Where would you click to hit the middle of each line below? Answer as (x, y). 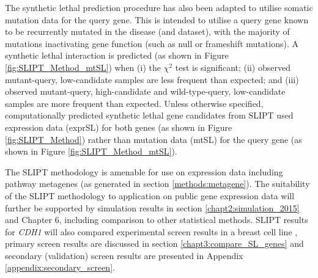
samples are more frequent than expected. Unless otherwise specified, (134, 103)
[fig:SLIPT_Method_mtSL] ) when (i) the (83, 67)
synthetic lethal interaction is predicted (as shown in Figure (117, 55)
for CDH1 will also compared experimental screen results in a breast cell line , (151, 231)
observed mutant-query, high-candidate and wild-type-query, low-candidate (145, 91)
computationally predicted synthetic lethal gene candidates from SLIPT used (149, 115)
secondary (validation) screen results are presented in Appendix (124, 255)
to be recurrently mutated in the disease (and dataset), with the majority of (147, 31)
